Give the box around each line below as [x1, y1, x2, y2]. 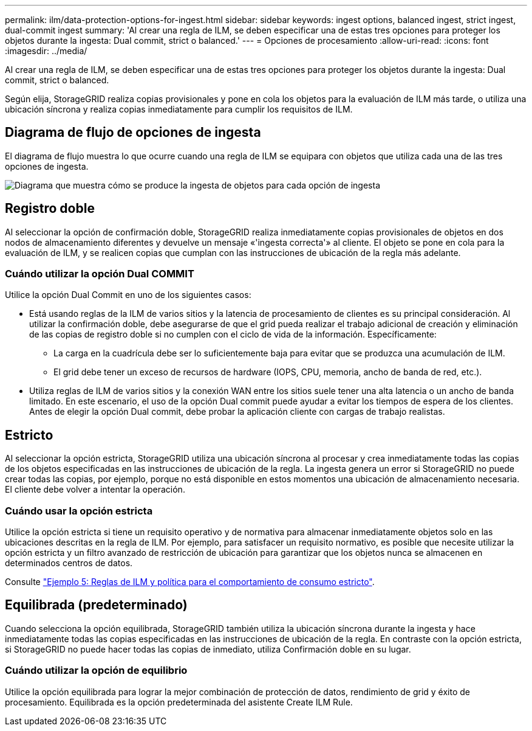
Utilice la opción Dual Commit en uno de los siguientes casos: [5, 289, 251, 300]
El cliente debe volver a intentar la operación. [5, 484, 185, 495]
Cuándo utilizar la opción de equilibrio [5, 664, 188, 677]
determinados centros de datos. [5, 558, 133, 569]
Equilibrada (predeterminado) [5, 597, 188, 613]
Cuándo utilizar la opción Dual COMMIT [5, 268, 194, 280]
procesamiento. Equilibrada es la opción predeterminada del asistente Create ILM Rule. [5, 696, 353, 707]
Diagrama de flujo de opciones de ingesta [5, 125, 261, 140]
